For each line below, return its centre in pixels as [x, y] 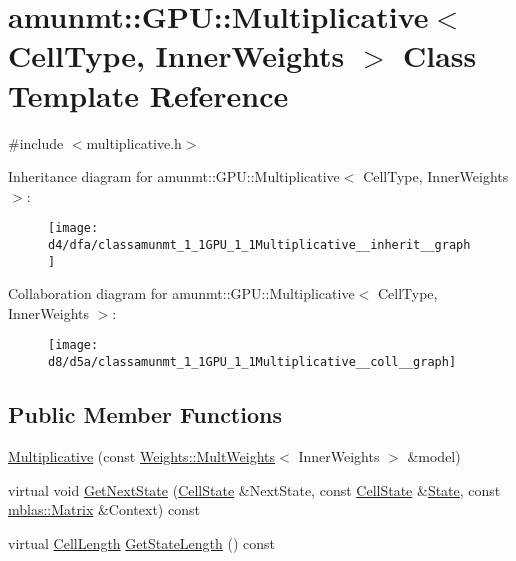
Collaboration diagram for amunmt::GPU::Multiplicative [181, 293]
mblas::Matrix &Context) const [104, 509]
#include [36, 142]
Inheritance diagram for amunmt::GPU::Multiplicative [174, 176]
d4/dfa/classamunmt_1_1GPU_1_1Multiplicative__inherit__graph [259, 244]
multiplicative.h [134, 142]
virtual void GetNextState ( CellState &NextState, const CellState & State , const [254, 489]
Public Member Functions [145, 414]
